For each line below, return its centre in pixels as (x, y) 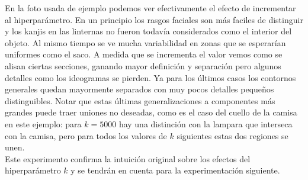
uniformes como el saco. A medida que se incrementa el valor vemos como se (144, 54)
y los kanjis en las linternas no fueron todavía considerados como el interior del (148, 31)
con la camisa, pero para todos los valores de (86, 135)
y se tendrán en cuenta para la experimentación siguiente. (175, 170)
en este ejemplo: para (43, 123)
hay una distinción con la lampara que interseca (206, 123)
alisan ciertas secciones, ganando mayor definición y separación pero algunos (143, 65)
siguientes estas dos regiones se (232, 135)
